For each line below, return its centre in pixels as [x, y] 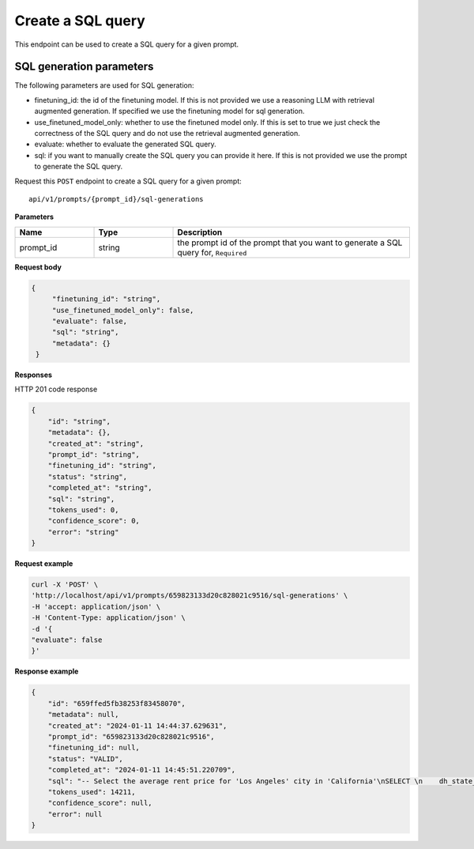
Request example [44, 564]
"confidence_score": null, [100, 803]
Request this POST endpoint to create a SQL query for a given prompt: [128, 181]
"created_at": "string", [96, 443]
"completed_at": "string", [100, 488]
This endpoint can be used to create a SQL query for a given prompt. [127, 44]
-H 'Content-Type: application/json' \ [108, 618]
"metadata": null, [83, 715]
